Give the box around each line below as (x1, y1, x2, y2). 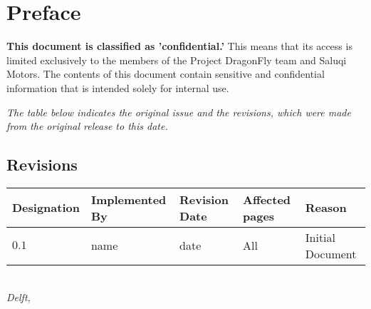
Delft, (6, 290, 31, 305)
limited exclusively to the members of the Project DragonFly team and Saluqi (6, 52, 347, 67)
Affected (243, 191, 291, 208)
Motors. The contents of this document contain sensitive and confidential (6, 66, 325, 81)
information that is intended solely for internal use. (6, 80, 229, 95)
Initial (305, 228, 336, 245)
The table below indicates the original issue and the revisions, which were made (6, 104, 351, 119)
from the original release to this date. (6, 118, 168, 133)
